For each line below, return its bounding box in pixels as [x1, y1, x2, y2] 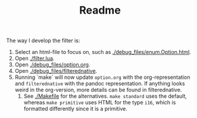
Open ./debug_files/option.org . [14, 61, 90, 68]
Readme [79, 4, 121, 17]
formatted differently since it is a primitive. [23, 105, 128, 113]
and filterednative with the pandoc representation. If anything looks [14, 80, 186, 87]
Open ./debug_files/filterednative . [14, 68, 98, 75]
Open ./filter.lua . [14, 55, 55, 62]
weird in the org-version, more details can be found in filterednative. [14, 87, 182, 94]
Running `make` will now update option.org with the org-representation [14, 74, 190, 81]
